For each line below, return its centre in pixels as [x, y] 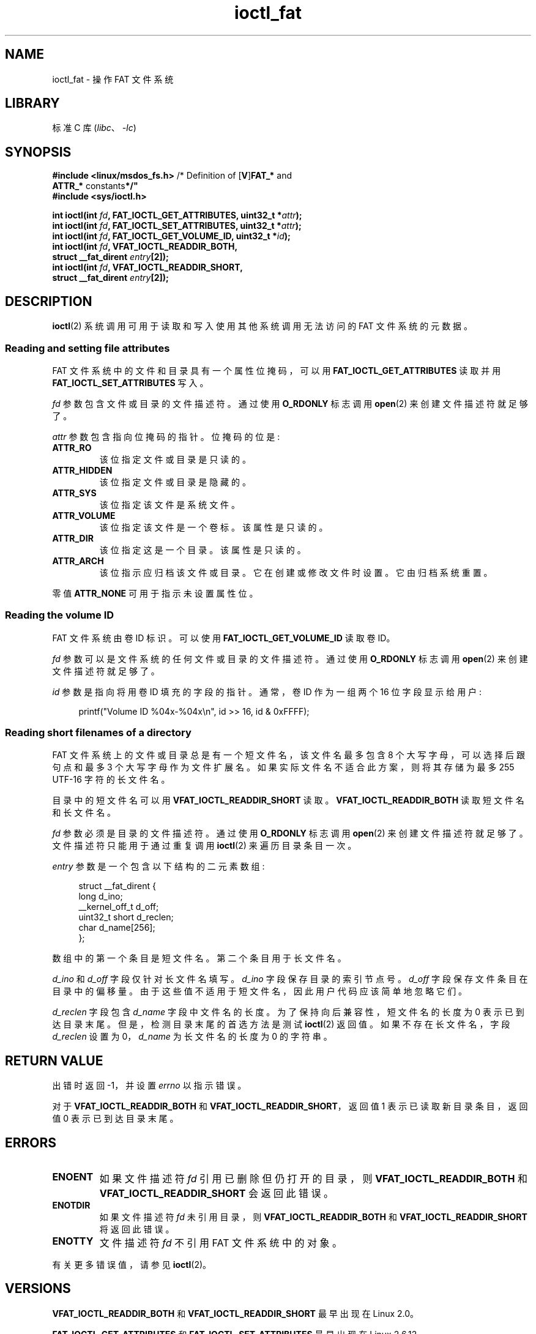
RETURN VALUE [54, 1060]
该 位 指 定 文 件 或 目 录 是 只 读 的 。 [175, 459]
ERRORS [31, 1142]
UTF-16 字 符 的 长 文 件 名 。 [111, 780]
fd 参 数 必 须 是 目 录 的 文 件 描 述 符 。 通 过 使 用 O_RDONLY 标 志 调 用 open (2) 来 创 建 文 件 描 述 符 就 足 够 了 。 [290, 833]
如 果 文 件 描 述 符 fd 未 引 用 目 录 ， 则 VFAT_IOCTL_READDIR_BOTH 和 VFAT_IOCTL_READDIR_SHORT [313, 1217]
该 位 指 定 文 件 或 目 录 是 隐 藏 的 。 [175, 482]
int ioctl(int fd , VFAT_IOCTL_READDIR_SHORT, [147, 267]
